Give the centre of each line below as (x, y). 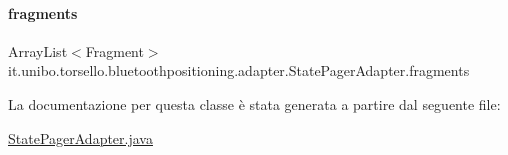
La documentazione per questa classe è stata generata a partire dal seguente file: (254, 103)
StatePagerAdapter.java (80, 137)
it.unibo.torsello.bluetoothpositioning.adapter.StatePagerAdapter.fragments (239, 70)
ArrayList (38, 50)
